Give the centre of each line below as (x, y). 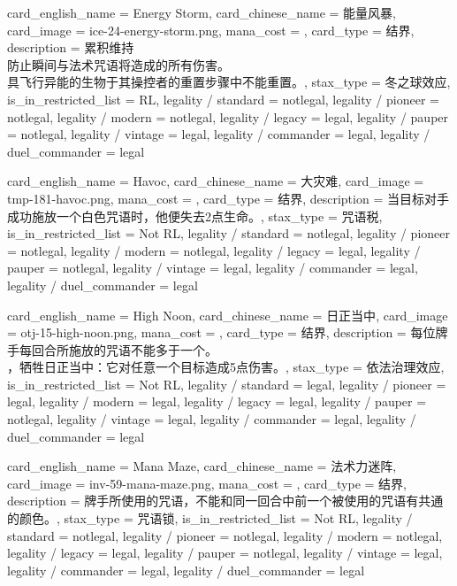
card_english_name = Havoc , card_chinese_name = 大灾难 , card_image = (216, 181)
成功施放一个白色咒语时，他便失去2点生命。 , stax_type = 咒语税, (195, 216)
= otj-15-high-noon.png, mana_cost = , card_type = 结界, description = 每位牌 (228, 332)
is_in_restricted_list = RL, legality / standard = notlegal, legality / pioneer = (223, 99)
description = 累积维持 (71, 47)
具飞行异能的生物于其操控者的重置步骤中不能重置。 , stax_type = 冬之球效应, (229, 82)
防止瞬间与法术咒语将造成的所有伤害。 (118, 64)
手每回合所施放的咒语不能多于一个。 (112, 349)
